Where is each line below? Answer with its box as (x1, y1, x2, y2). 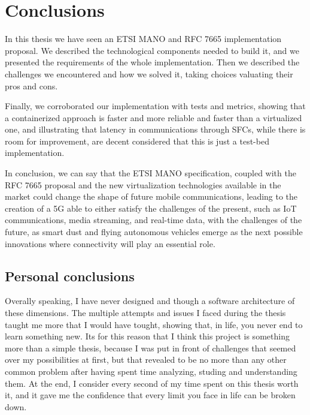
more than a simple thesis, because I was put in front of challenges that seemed (5, 341, 296, 354)
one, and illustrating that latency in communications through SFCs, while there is (5, 123, 306, 136)
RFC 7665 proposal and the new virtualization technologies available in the (5, 178, 281, 191)
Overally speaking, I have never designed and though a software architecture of (5, 294, 295, 307)
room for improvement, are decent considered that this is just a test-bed (5, 134, 269, 147)
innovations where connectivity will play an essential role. (5, 237, 215, 249)
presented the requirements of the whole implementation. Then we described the (5, 56, 300, 68)
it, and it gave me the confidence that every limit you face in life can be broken (5, 389, 296, 401)
